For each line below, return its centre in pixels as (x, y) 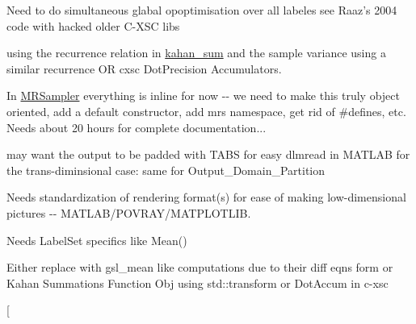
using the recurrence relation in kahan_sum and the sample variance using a (196, 53)
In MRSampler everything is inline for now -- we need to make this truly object (203, 96)
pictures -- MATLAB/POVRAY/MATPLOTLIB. (129, 212)
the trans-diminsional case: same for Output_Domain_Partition (166, 170)
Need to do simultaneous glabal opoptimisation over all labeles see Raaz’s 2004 (202, 10)
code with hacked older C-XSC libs (93, 25)
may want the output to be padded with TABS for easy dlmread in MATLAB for (208, 154)
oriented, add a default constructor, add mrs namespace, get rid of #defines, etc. (206, 111)
